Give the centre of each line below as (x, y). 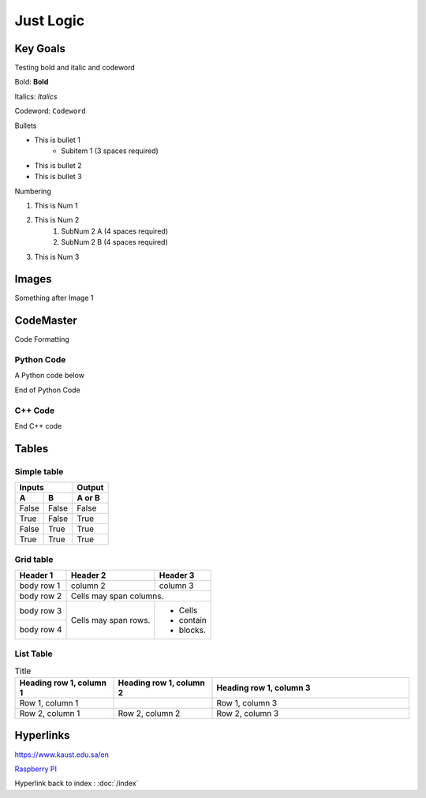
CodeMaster (46, 321)
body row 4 (41, 630)
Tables (32, 449)
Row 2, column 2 (149, 714)
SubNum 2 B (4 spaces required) (115, 242)
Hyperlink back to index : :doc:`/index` (77, 783)
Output (90, 488)
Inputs (32, 488)
